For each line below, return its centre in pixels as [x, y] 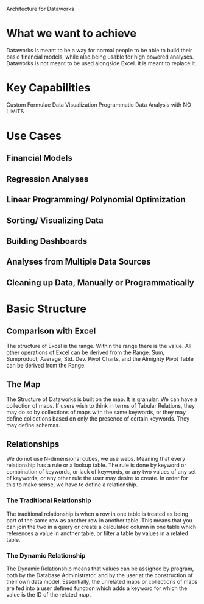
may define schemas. [33, 425]
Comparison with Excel [51, 331]
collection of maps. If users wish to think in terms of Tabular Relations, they [100, 405]
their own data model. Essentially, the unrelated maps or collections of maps [102, 582]
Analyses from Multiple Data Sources [79, 262]
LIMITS [15, 111]
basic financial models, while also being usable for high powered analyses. [100, 57]
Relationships [33, 444]
